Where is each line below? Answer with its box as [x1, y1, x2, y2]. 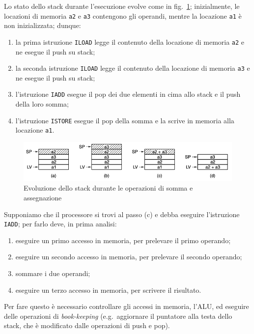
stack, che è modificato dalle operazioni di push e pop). [4, 320, 170, 331]
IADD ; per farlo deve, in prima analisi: [4, 219, 117, 229]
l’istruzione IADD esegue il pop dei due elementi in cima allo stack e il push [15, 89, 241, 99]
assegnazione [24, 192, 62, 202]
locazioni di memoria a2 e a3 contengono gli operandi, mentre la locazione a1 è [4, 10, 242, 21]
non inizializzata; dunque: [4, 20, 81, 30]
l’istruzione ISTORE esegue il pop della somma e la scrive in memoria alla [15, 115, 234, 125]
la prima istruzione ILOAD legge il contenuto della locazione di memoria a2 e [15, 36, 245, 47]
